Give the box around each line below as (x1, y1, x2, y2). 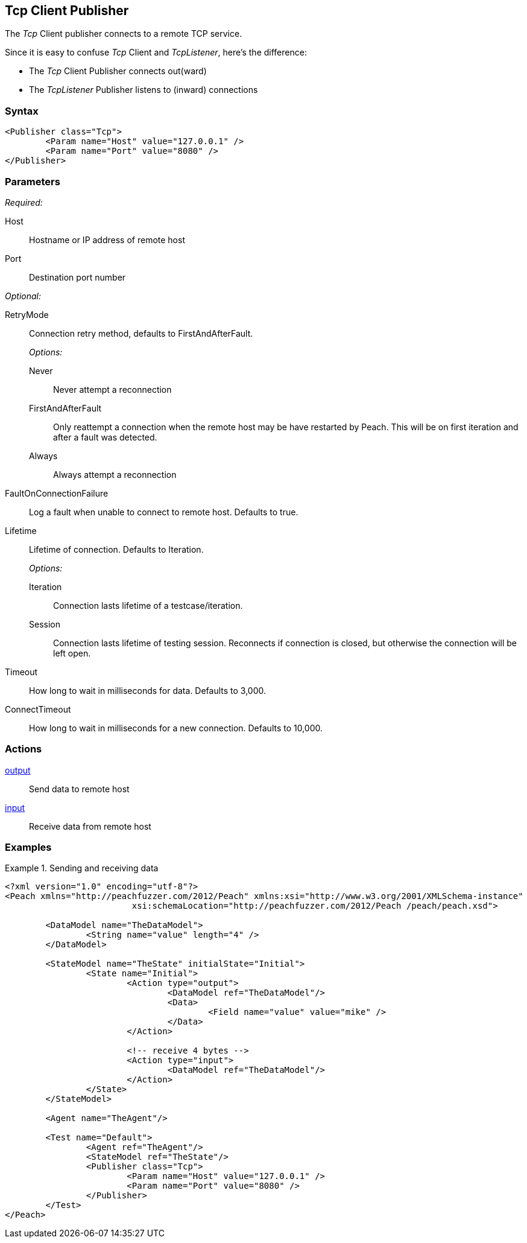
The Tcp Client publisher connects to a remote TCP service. (5, 28, 242, 39)
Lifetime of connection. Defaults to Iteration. (29, 544, 204, 555)
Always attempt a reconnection (53, 469, 177, 480)
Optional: (5, 290, 41, 301)
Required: (5, 197, 43, 208)
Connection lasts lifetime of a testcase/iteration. (53, 600, 243, 611)
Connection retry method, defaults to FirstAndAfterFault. (29, 328, 253, 339)
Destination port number (29, 272, 126, 282)
